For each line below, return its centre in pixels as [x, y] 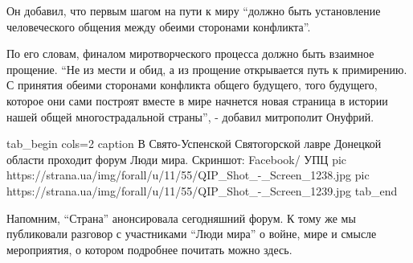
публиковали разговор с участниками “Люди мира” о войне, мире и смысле [192, 234]
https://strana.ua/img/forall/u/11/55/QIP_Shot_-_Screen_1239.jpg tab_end [202, 190]
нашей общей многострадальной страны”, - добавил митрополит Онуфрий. [190, 116]
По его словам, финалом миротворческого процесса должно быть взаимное [190, 53]
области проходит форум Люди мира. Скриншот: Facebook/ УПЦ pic [177, 159]
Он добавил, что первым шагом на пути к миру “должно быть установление [194, 10]
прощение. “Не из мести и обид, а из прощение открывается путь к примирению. [207, 69]
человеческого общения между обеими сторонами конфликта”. [159, 26]
